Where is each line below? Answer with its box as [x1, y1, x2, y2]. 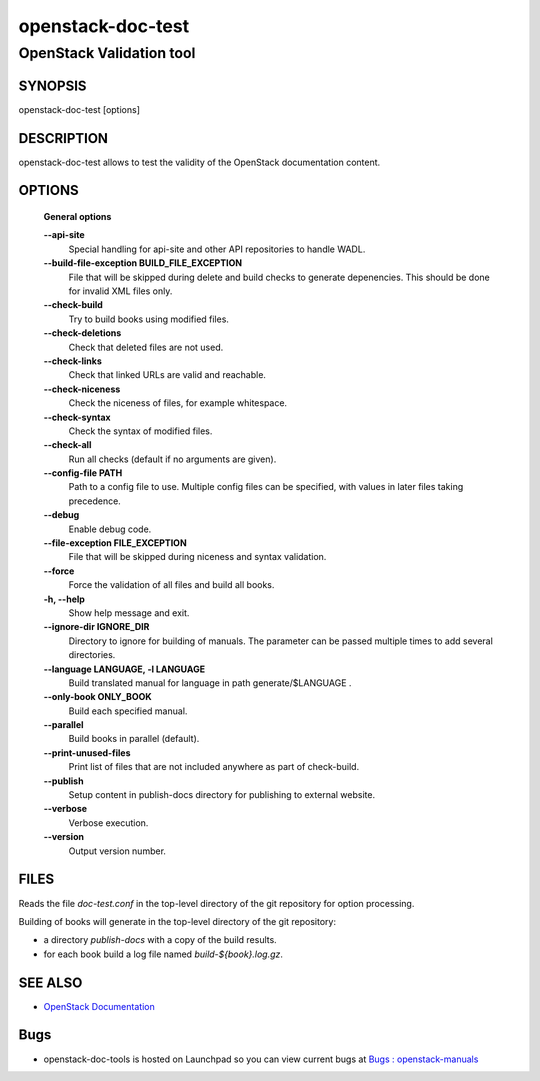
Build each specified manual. [68, 705, 188, 717]
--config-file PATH [43, 467, 123, 479]
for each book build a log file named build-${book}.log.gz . [43, 948, 284, 960]
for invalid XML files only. [68, 285, 173, 297]
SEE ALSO [18, 974, 83, 991]
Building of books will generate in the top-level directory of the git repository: [18, 915, 337, 927]
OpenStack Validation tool [18, 44, 196, 62]
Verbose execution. [68, 816, 149, 829]
